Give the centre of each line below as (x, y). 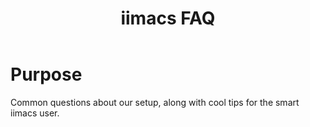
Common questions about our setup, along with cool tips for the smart (155, 102)
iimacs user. (35, 113)
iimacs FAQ (168, 18)
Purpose (46, 74)
